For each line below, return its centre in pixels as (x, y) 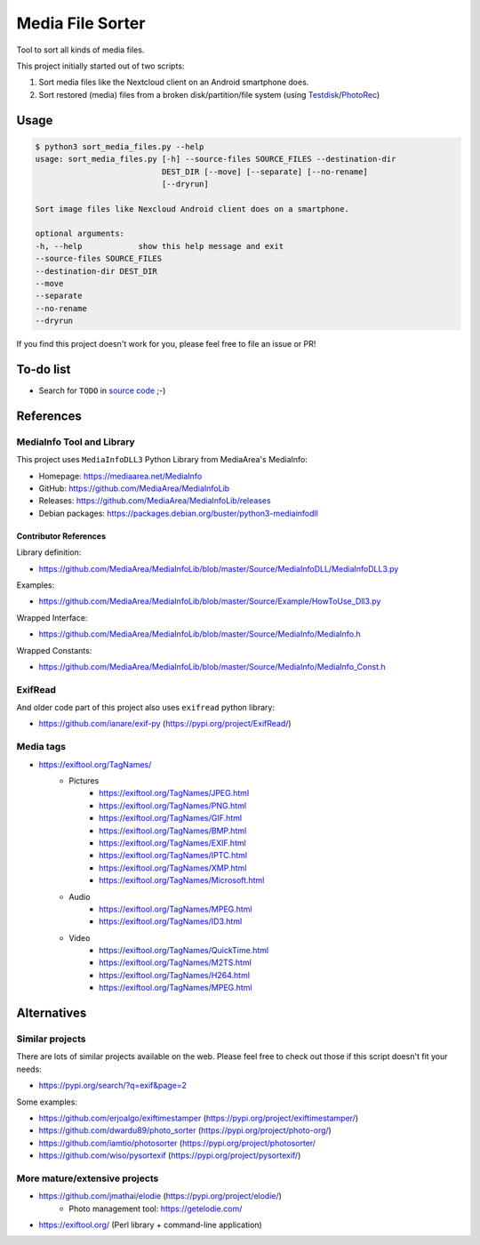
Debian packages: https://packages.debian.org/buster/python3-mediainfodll (179, 513)
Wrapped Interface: (52, 617)
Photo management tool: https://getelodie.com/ (156, 1209)
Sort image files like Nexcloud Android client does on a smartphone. (192, 209)
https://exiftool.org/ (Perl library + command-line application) (150, 1225)
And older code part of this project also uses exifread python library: (146, 708)
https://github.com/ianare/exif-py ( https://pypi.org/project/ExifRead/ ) (165, 724)
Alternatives (52, 1013)
